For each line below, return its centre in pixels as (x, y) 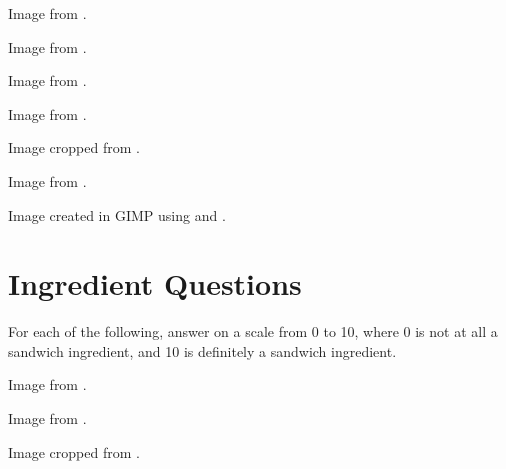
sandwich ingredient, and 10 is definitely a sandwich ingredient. (202, 350)
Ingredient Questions (155, 283)
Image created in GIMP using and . (117, 214)
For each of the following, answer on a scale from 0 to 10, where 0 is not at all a (253, 331)
